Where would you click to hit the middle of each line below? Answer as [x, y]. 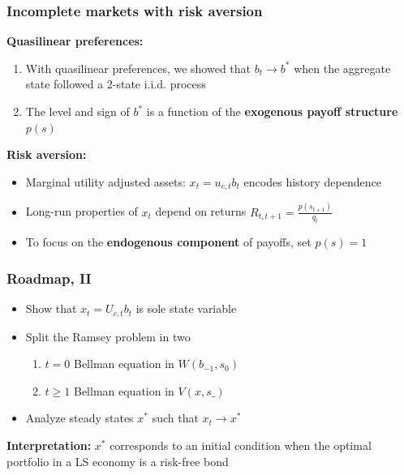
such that [175, 418]
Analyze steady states [80, 418]
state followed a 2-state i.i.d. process [116, 84]
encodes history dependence [312, 181]
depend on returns [201, 211]
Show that [51, 308]
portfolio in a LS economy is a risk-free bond [118, 461]
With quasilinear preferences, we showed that [138, 68]
